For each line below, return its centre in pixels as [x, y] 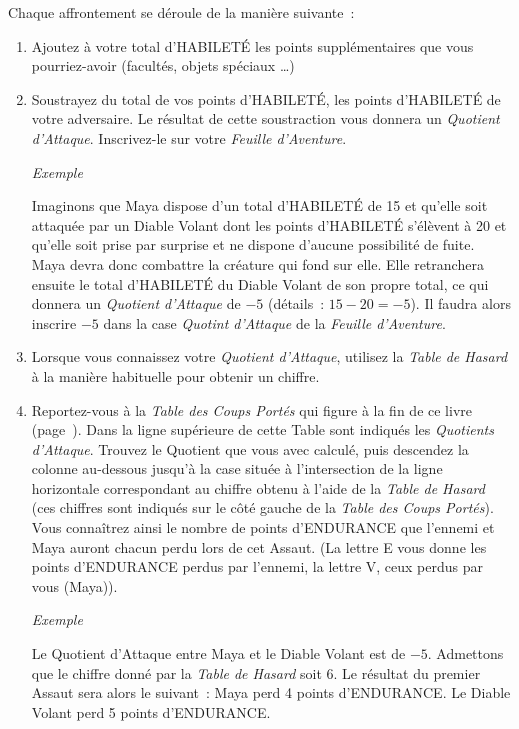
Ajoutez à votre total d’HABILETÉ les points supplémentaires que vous [252, 45]
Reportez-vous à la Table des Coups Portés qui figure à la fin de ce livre [251, 409]
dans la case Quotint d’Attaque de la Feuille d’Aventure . [274, 322]
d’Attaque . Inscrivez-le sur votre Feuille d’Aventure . [189, 137]
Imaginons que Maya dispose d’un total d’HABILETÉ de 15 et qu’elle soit [259, 205]
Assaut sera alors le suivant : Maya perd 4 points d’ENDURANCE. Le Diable [271, 692]
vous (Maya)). [74, 585]
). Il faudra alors [460, 303]
